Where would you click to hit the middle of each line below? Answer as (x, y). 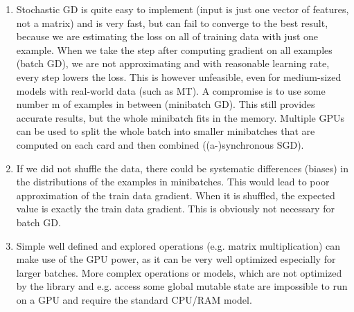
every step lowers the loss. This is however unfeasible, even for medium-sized (179, 76)
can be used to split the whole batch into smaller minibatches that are (166, 131)
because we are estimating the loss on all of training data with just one (167, 36)
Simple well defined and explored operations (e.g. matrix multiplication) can (178, 245)
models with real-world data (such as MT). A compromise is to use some (171, 90)
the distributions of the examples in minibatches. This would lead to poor (173, 182)
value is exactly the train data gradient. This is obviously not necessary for (175, 209)
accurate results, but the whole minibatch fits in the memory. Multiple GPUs (180, 117)
